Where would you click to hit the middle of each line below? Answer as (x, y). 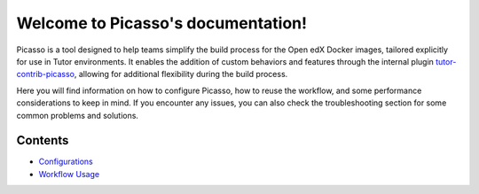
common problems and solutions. (78, 115)
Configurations (66, 162)
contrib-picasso (46, 74)
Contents (43, 140)
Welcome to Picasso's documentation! (162, 23)
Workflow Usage (69, 174)
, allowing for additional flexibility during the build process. (181, 74)
